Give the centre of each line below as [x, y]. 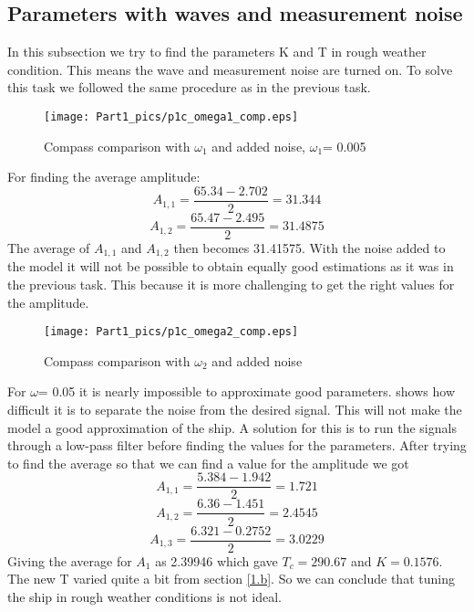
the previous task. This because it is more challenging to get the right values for [231, 284]
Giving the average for [70, 560]
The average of [49, 247]
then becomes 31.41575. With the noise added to [309, 247]
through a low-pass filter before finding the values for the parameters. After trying [237, 445]
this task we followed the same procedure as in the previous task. [189, 87]
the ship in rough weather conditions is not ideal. [144, 596]
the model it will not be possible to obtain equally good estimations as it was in [231, 266]
